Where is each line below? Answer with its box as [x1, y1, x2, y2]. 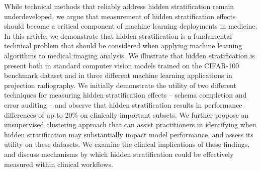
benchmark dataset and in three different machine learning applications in [4, 70, 232, 80]
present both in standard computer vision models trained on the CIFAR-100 [4, 60, 239, 70]
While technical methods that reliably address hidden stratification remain [4, 1, 234, 11]
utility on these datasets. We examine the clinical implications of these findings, [4, 139, 250, 149]
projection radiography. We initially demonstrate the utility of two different [4, 79, 236, 90]
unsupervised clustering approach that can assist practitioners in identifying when [4, 119, 256, 130]
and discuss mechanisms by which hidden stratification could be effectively [4, 148, 234, 159]
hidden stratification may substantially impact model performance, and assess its [4, 129, 253, 139]
